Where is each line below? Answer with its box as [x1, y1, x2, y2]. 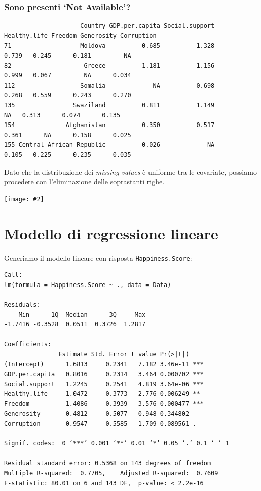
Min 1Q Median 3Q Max [18, 311, 146, 318]
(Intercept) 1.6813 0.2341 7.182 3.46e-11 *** [4, 360, 204, 368]
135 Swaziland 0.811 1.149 [4, 101, 215, 109]
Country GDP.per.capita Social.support [80, 22, 215, 30]
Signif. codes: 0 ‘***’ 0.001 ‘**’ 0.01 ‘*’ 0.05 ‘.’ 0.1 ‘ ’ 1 [4, 440, 229, 447]
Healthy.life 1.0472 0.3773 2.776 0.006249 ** [4, 390, 200, 398]
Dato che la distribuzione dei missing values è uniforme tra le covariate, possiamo [4, 166, 257, 177]
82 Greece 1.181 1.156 [4, 62, 215, 69]
